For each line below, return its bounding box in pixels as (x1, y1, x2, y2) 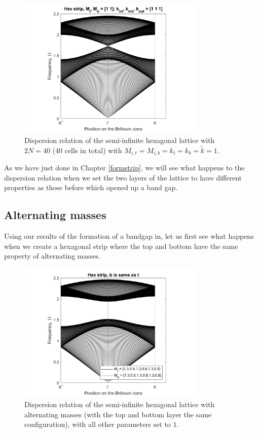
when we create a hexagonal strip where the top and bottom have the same (4, 240, 238, 251)
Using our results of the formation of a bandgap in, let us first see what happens (4, 231, 254, 241)
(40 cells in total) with (52, 145, 122, 155)
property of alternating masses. (4, 250, 101, 261)
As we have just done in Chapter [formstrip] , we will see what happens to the (4, 162, 245, 173)
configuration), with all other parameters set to (24, 419, 171, 429)
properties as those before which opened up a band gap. (4, 182, 178, 193)
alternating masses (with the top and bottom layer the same (24, 409, 212, 419)
